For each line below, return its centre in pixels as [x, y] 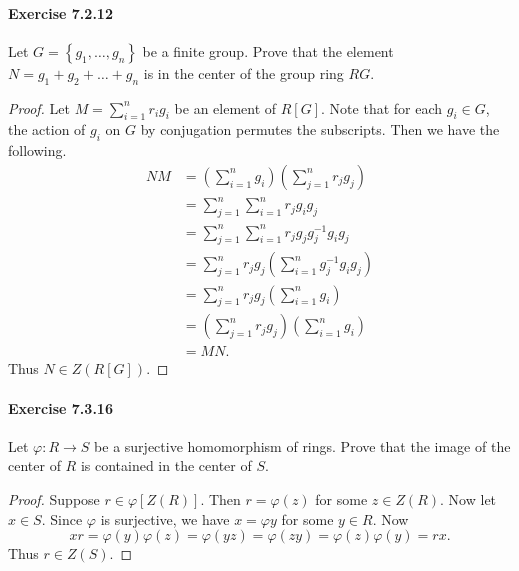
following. [37, 150]
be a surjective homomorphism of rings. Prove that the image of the [302, 445]
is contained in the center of [166, 465]
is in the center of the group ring [243, 72]
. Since [62, 518]
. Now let [468, 498]
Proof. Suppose [54, 498]
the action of [47, 129]
